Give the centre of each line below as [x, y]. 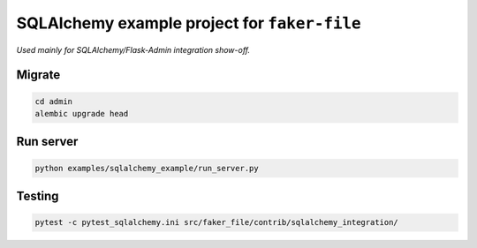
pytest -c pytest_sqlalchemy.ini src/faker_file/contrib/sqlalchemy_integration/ [217, 222]
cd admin [54, 101]
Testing [38, 195]
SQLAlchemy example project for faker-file [189, 23]
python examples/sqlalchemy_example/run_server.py [147, 168]
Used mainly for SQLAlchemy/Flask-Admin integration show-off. [133, 49]
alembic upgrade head [82, 113]
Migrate [38, 75]
